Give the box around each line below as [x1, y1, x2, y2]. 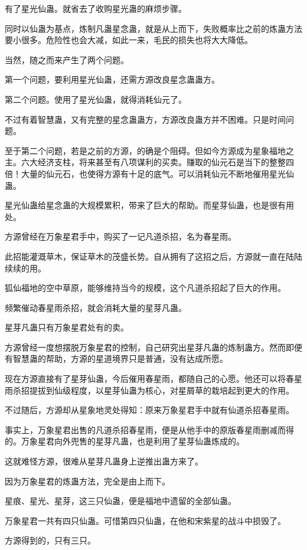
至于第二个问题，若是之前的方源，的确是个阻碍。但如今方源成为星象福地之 [5, 144, 294, 156]
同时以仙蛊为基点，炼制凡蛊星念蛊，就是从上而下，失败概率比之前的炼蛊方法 [5, 22, 302, 34]
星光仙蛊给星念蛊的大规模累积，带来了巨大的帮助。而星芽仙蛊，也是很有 [5, 199, 286, 211]
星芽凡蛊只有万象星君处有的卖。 [5, 321, 129, 333]
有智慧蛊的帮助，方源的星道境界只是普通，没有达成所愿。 [5, 352, 228, 365]
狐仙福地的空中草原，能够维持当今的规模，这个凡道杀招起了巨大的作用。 [5, 281, 286, 294]
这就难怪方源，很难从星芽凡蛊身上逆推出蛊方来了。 [5, 455, 203, 467]
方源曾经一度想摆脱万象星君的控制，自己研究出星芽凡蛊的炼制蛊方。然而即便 [5, 341, 302, 353]
